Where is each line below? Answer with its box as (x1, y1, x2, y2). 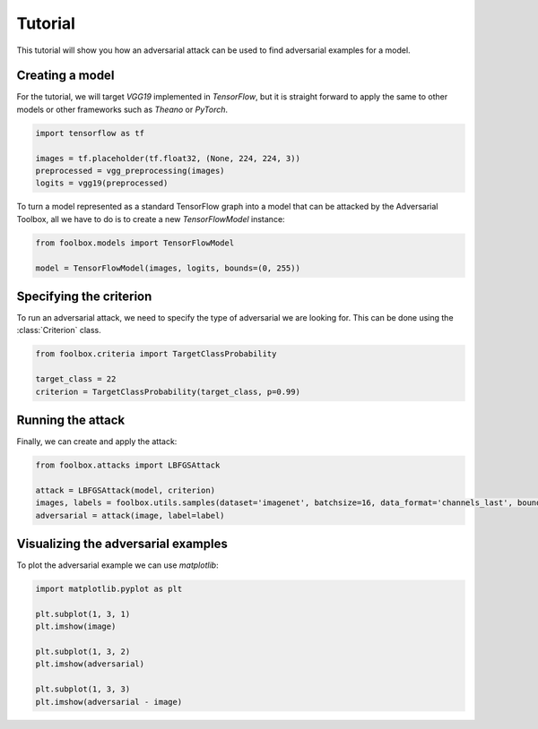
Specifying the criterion (16, 288, 152, 304)
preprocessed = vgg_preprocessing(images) (35, 166, 225, 176)
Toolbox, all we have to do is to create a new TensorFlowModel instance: (16, 213, 286, 224)
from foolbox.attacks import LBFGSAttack (35, 460, 221, 470)
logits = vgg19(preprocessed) (35, 178, 169, 188)
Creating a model (16, 68, 115, 83)
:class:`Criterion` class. (16, 325, 102, 336)
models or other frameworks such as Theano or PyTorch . (16, 104, 229, 115)
